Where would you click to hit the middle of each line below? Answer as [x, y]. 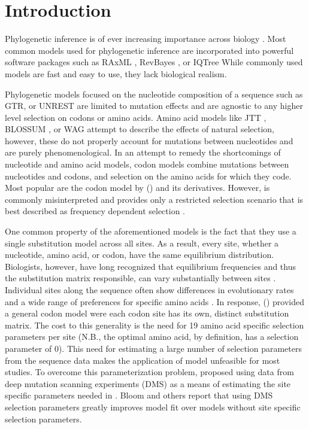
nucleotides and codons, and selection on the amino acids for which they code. [148, 176]
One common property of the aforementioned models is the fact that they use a [151, 231]
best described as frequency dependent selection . [95, 211]
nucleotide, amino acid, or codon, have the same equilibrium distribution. [140, 255]
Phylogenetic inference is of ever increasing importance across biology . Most [146, 39]
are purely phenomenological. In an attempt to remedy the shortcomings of [143, 152]
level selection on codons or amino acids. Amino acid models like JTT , [136, 117]
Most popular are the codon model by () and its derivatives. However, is [137, 188]
